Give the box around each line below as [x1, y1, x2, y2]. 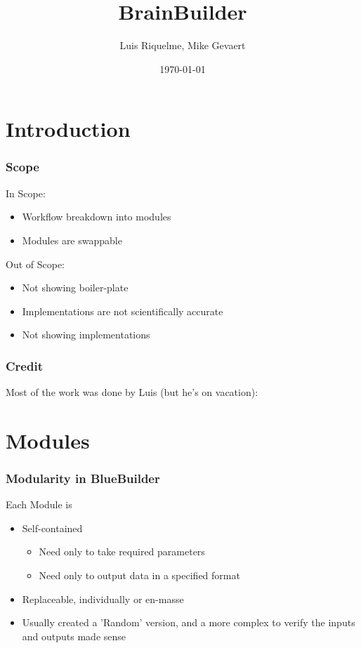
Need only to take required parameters [39, 544, 205, 559]
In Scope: [6, 185, 46, 200]
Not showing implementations [22, 327, 150, 342]
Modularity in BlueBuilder [6, 469, 160, 487]
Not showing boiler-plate [22, 280, 129, 295]
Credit [6, 357, 43, 374]
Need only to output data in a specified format [39, 568, 240, 583]
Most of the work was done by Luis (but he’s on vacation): [6, 385, 258, 399]
